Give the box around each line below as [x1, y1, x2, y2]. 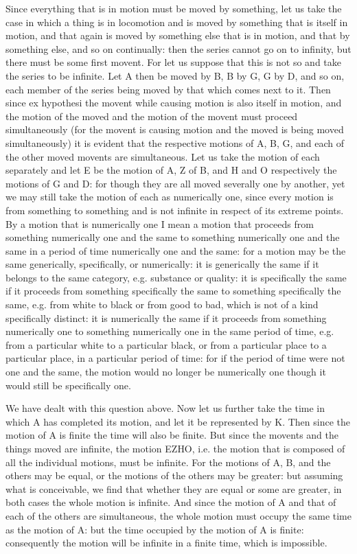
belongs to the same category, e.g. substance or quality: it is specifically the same [5, 270, 347, 284]
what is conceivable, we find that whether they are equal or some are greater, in [5, 481, 342, 496]
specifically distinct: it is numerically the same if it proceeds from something [5, 310, 327, 325]
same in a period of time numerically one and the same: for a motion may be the [5, 243, 346, 257]
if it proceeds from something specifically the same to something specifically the [5, 284, 341, 298]
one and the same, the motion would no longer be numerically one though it [5, 365, 326, 379]
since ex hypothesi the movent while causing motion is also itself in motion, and [5, 95, 342, 110]
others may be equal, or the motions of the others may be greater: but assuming [5, 468, 343, 483]
